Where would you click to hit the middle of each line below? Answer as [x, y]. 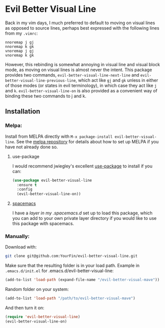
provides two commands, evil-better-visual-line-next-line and [72, 75]
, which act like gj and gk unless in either [117, 80]
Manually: [17, 237]
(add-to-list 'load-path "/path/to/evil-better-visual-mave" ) [70, 298]
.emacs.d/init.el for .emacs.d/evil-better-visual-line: [60, 271]
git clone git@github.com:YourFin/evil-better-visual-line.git [71, 256]
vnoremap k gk [20, 55]
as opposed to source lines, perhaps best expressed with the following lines [82, 28]
